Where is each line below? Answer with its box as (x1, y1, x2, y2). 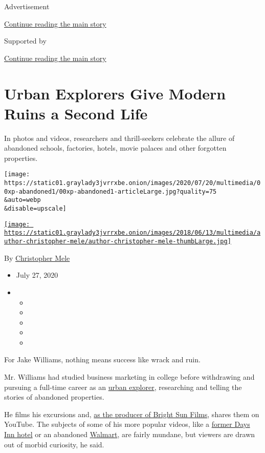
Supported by (4, 35, 47, 46)
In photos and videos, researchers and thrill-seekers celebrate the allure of (4, 132, 235, 143)
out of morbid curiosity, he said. (4, 439, 104, 449)
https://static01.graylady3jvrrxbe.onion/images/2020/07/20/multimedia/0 (4, 179, 261, 187)
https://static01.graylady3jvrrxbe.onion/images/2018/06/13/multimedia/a (4, 229, 261, 237)
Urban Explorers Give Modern (4, 83, 226, 104)
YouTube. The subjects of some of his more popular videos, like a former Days (4, 419, 250, 429)
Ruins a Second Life (4, 102, 148, 123)
